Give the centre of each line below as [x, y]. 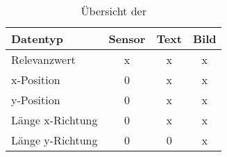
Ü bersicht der [113, 11]
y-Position [36, 100]
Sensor [127, 39]
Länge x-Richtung [54, 120]
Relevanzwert [43, 59]
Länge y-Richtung [54, 140]
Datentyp [37, 39]
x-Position [36, 80]
